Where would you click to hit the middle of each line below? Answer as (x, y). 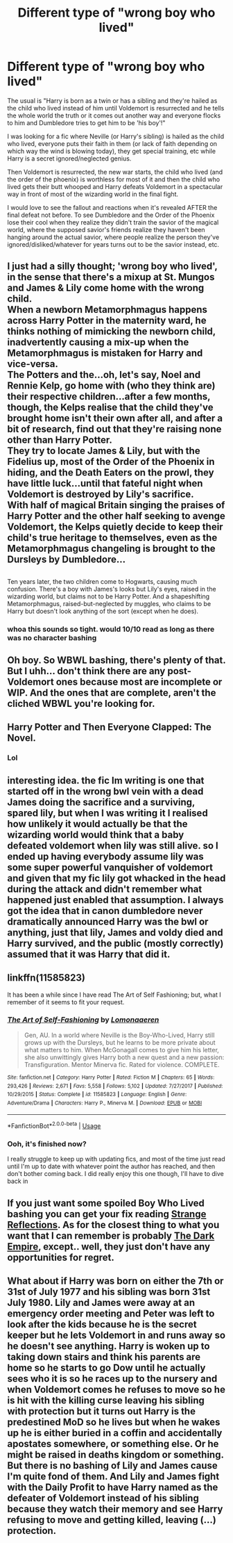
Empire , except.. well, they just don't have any (109, 1247)
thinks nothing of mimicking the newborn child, (112, 332)
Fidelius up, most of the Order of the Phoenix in (111, 462)
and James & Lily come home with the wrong (106, 288)
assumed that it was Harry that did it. (89, 954)
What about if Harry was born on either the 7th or (115, 1281)
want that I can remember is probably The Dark (111, 1235)
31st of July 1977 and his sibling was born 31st (109, 1292)
